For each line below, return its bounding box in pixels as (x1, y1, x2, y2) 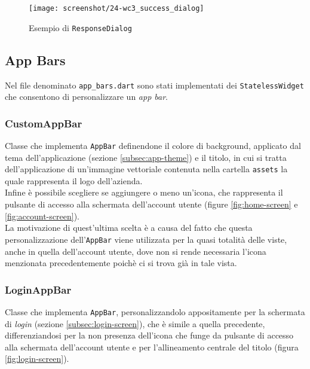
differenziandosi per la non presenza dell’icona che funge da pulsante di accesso (5, 329, 294, 341)
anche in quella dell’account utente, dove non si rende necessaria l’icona (5, 245, 266, 257)
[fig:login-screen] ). (5, 352, 69, 365)
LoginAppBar (5, 282, 72, 297)
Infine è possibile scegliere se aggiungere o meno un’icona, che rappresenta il (5, 186, 283, 199)
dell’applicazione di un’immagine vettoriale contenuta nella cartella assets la (5, 163, 288, 175)
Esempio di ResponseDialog (29, 21, 132, 33)
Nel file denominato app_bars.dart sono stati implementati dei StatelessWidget (5, 78, 304, 91)
